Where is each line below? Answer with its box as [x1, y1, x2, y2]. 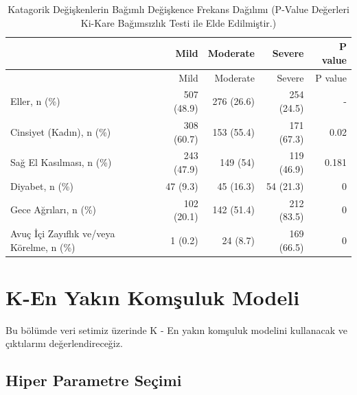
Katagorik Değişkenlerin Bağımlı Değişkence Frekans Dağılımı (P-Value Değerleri [8, 2, 349, 16]
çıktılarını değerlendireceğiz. [5, 336, 123, 350]
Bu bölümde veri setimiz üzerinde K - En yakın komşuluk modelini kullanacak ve [5, 322, 348, 337]
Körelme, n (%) [10, 239, 76, 254]
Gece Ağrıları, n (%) [10, 202, 97, 217]
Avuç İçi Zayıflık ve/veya [10, 226, 115, 241]
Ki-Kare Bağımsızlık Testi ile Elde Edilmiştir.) [80, 15, 277, 29]
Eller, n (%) [10, 94, 60, 108]
